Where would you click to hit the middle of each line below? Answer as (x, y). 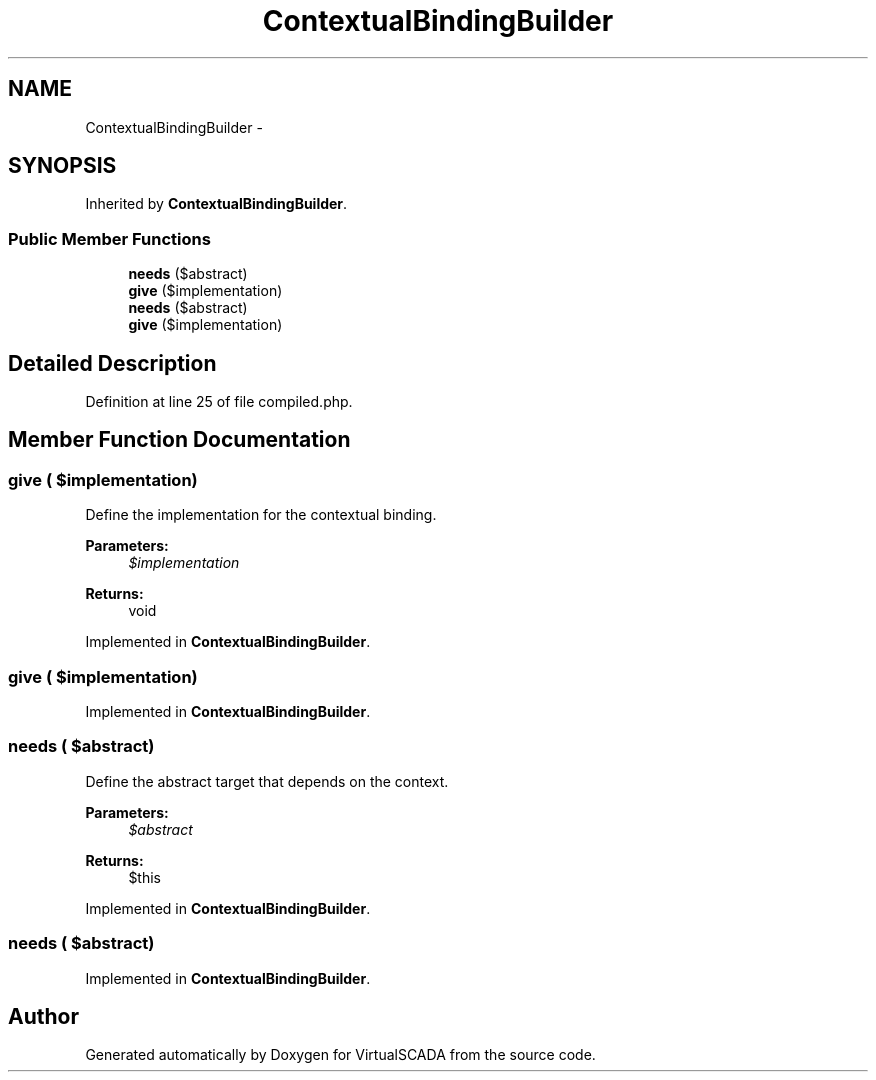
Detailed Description (112, 363)
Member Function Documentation (179, 440)
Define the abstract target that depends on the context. (267, 781)
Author (43, 1016)
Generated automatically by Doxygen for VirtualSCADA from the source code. (340, 1055)
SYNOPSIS (62, 166)
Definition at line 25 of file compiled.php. (219, 402)
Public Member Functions (109, 238)
